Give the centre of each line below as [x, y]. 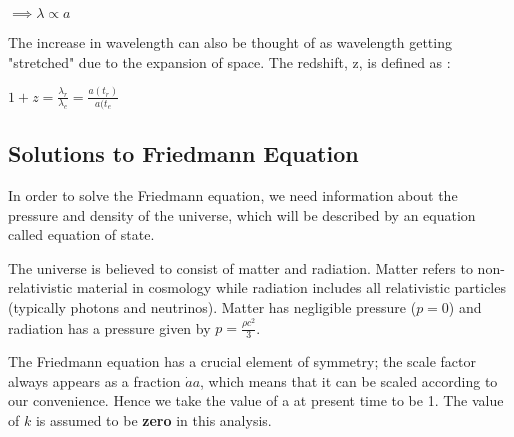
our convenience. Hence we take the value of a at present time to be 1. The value [256, 400]
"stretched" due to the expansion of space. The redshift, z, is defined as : [229, 61]
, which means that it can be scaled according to [349, 380]
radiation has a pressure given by [109, 327]
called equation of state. [81, 234]
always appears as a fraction [94, 380]
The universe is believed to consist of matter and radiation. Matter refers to [240, 267]
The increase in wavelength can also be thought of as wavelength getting [230, 42]
